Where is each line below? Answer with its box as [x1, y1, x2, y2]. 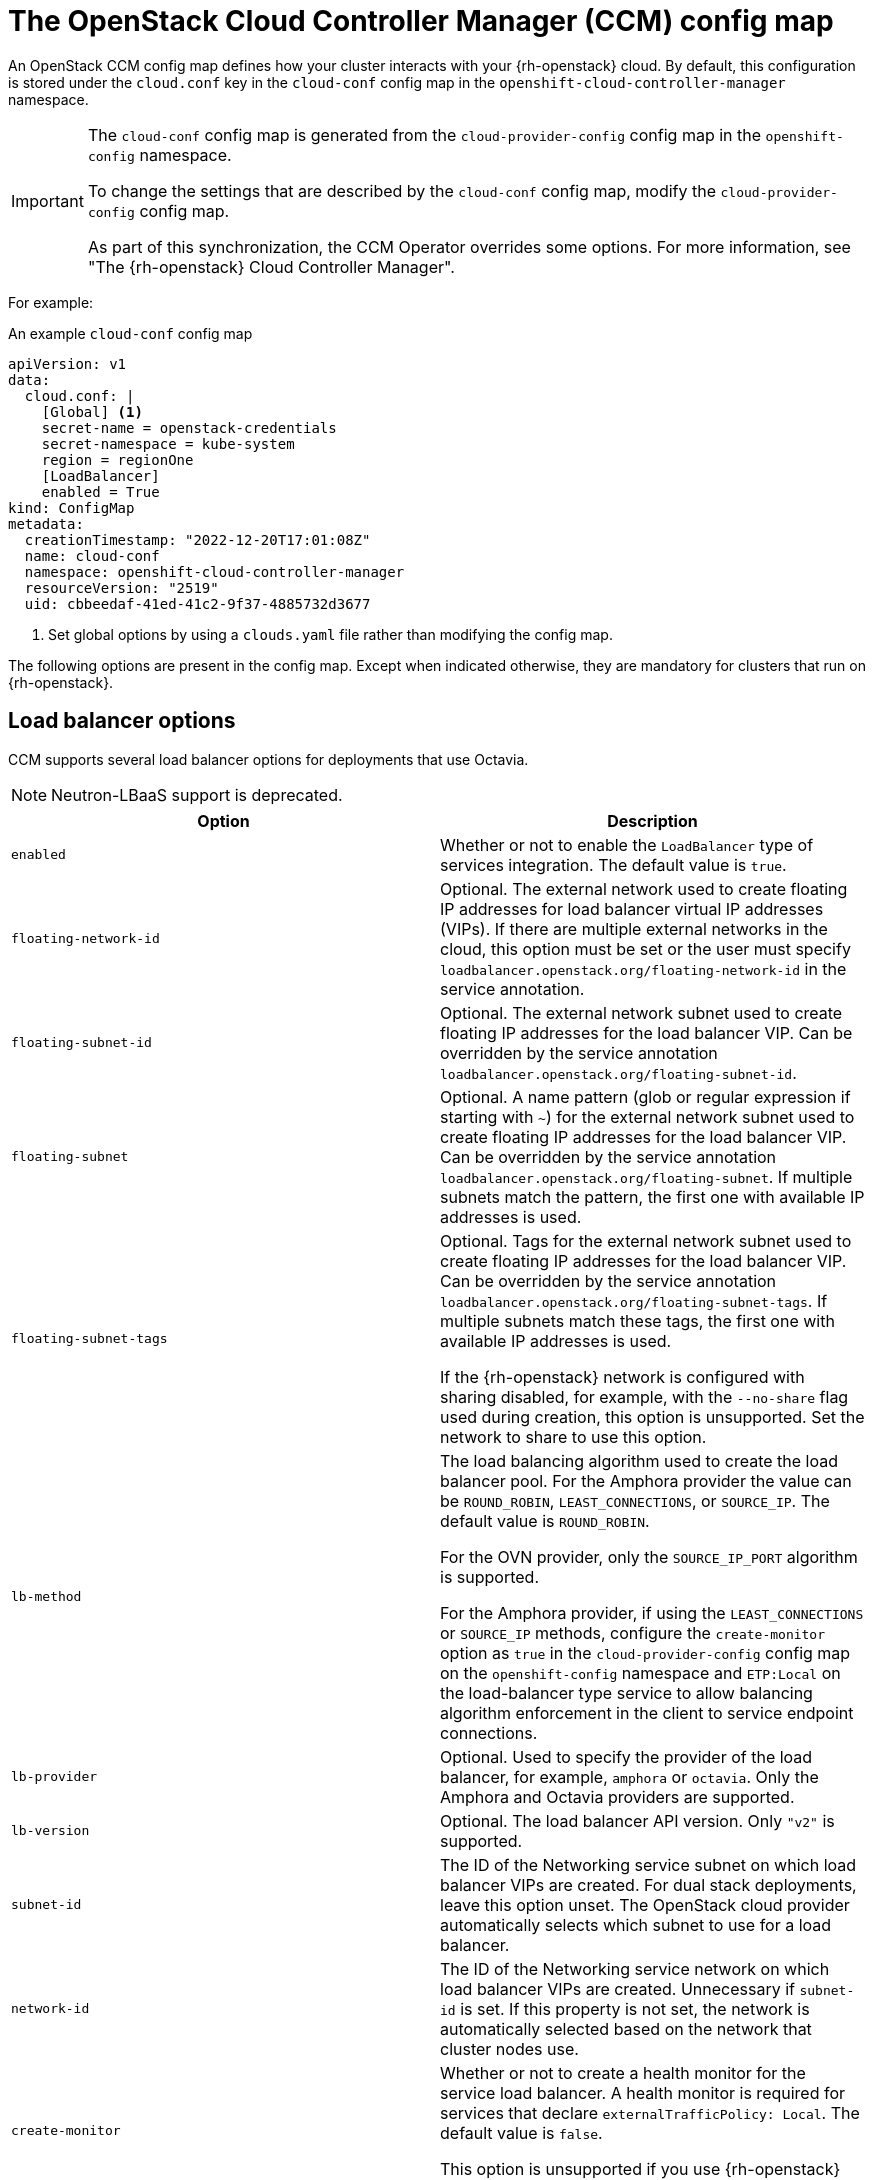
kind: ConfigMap [8, 499, 135, 516]
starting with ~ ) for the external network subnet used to [440, 1106, 855, 1127]
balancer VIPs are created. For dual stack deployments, [440, 1874, 857, 1895]
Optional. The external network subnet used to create [440, 1002, 843, 1023]
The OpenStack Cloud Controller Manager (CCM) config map [8, 4, 834, 38]
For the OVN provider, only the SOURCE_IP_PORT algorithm [440, 1546, 858, 1567]
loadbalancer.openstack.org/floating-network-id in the [440, 958, 847, 979]
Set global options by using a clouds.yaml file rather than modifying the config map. [48, 625, 613, 643]
